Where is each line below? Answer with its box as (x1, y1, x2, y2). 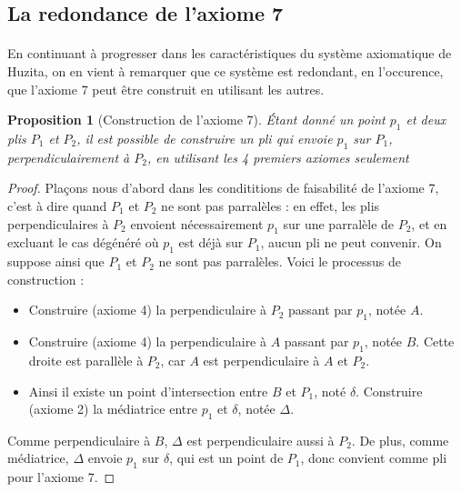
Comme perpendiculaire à (7, 430, 151, 449)
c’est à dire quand (7, 196, 107, 215)
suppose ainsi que (7, 252, 105, 271)
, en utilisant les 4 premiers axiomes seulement (146, 147, 409, 166)
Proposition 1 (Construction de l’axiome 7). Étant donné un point (7, 110, 386, 129)
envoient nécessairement (130, 214, 264, 233)
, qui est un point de (169, 448, 284, 467)
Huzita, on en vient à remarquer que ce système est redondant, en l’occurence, (7, 61, 444, 80)
